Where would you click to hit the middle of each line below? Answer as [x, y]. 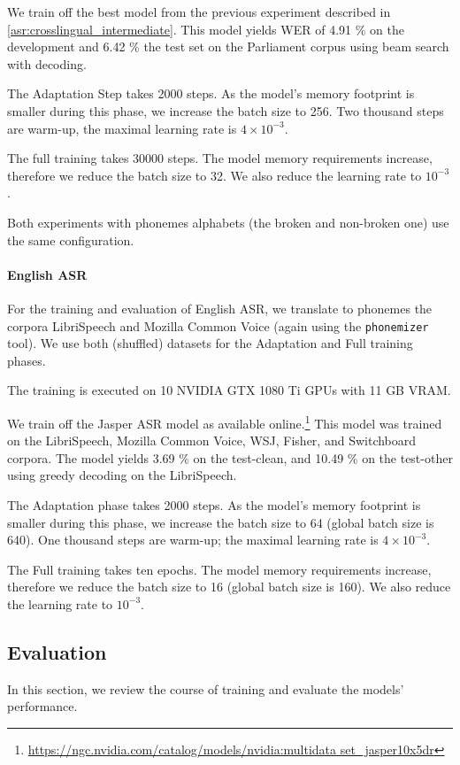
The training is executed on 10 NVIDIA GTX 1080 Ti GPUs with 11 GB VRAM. [229, 390]
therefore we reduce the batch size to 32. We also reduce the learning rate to [215, 175]
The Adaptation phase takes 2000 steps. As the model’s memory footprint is [214, 504]
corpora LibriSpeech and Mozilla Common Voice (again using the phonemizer [218, 325]
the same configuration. [71, 240]
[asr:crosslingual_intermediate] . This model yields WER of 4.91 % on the [206, 29]
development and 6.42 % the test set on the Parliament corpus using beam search [228, 46]
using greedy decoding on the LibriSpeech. [122, 475]
